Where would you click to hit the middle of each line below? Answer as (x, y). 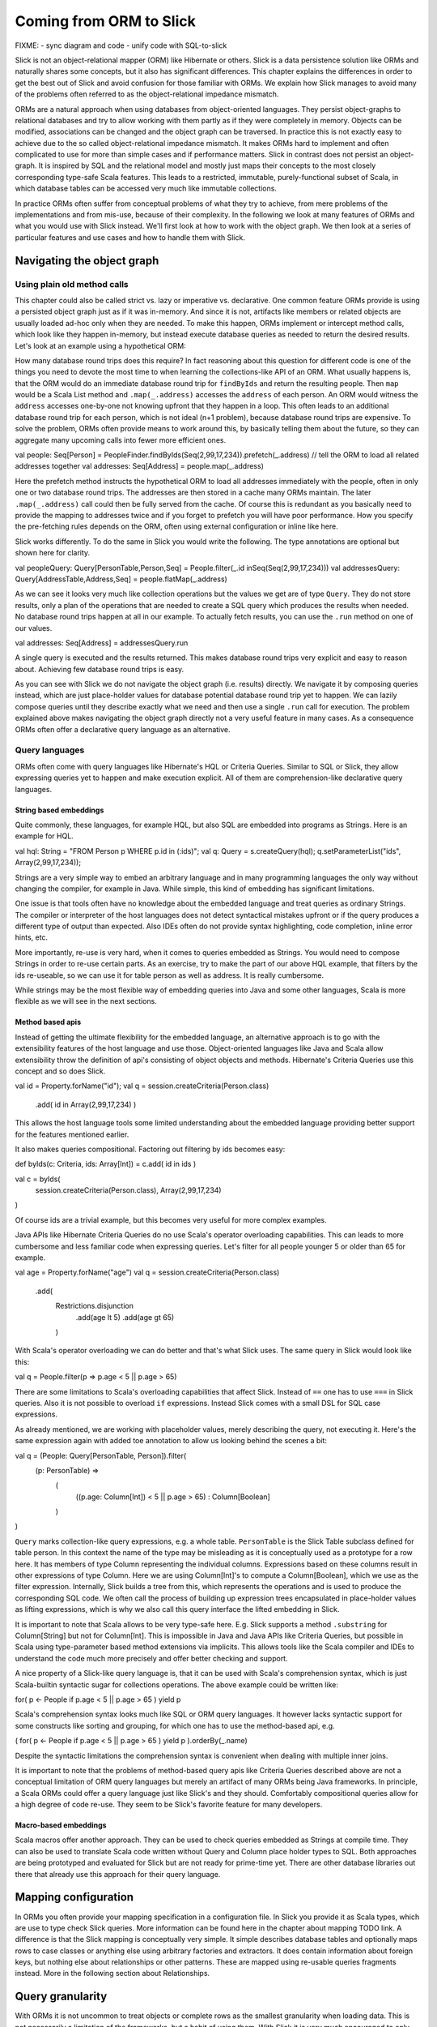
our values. (34, 628)
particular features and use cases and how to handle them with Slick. (130, 237)
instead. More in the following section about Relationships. (112, 1973)
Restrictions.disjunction (94, 1306)
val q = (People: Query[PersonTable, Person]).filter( (101, 1455)
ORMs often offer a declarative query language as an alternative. (123, 729)
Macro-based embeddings (61, 1825)
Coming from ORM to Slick (105, 21)
